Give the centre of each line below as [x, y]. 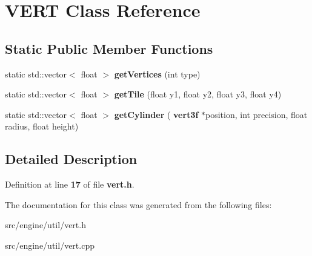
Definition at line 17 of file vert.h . [70, 184]
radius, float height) [42, 126]
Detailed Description [71, 159]
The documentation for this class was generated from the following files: [138, 204]
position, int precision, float [257, 114]
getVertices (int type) [157, 74]
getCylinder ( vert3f [156, 114]
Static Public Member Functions [109, 48]
